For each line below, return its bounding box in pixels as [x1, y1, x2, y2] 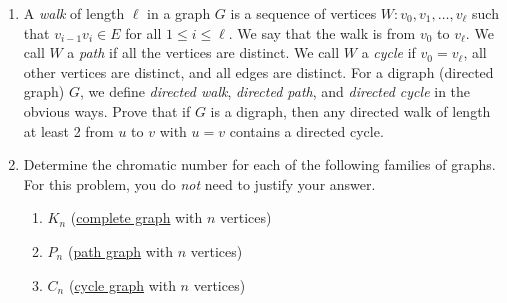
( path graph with [67, 240, 174, 261]
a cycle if [361, 42, 416, 63]
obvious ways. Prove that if [23, 100, 191, 121]
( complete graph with [70, 207, 203, 228]
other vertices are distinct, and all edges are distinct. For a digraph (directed [23, 61, 494, 82]
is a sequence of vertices [230, 3, 377, 23]
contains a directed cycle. [229, 120, 384, 141]
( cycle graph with [68, 274, 176, 295]
